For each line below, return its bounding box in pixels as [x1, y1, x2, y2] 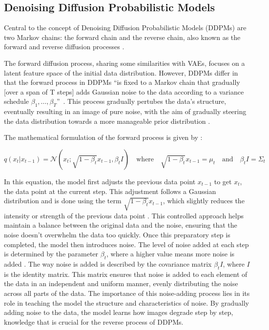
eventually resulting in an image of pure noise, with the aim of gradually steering [4, 106, 247, 116]
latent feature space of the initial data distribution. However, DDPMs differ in [4, 67, 238, 78]
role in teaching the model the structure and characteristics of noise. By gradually [4, 297, 249, 308]
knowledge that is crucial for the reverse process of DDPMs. [4, 316, 184, 327]
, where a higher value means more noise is [106, 249, 235, 259]
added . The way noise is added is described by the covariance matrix [4, 259, 212, 269]
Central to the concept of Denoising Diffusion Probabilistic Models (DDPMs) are [4, 22, 247, 33]
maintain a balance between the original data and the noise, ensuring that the [4, 220, 237, 230]
